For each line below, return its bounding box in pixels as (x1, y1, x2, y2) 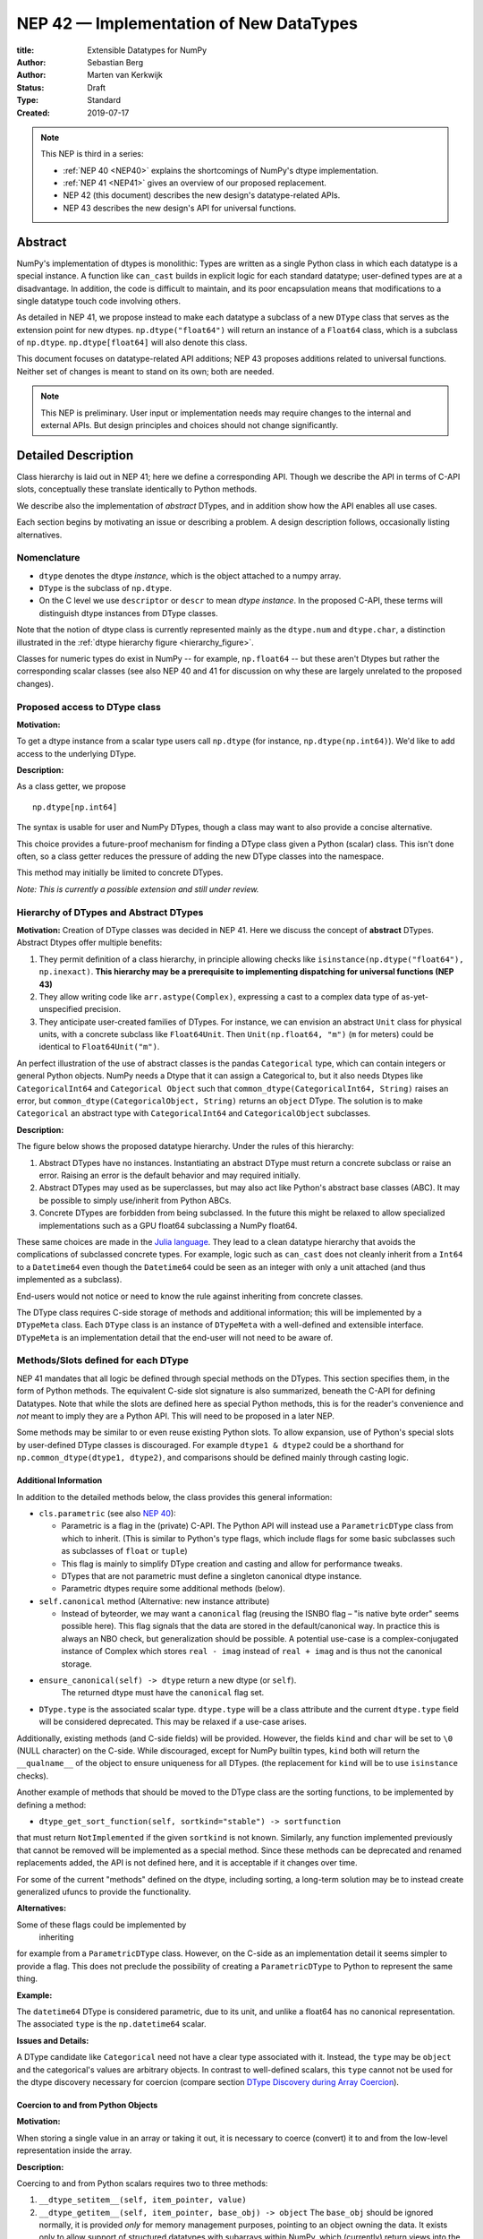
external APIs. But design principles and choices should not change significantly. (40, 420, 339, 431)
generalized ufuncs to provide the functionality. (16, 1886, 191, 1897)
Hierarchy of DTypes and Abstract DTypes (16, 905, 204, 918)
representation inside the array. (16, 2145, 132, 2156)
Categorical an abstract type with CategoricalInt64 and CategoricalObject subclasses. (16, 1108, 371, 1119)
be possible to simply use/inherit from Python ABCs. (38, 1195, 232, 1205)
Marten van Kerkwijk (87, 70, 163, 81)
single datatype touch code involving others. (16, 296, 181, 306)
